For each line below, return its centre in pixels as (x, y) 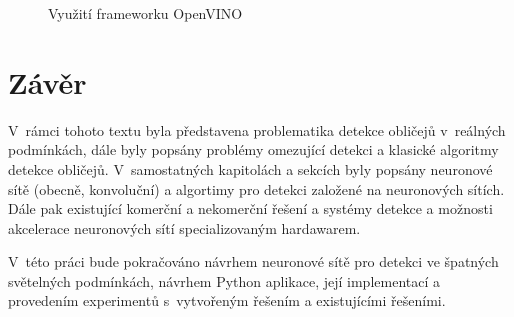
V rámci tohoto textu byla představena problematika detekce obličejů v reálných (257, 129)
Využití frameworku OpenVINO (145, 13)
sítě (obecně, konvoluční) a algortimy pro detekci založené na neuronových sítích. (256, 188)
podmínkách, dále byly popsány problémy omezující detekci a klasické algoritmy (253, 149)
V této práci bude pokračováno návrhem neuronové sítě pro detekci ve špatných (253, 261)
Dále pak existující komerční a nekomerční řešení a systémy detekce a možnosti (250, 208)
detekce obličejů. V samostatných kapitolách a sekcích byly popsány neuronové (250, 168)
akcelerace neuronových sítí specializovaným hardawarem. (184, 227)
